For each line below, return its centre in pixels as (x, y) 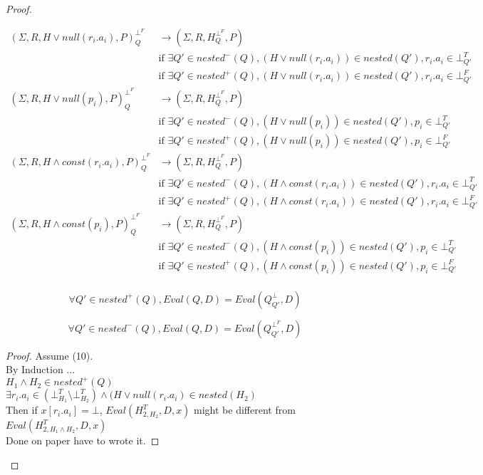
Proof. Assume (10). (50, 355)
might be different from (245, 410)
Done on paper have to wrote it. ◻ (83, 440)
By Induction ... (41, 369)
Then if (22, 410)
